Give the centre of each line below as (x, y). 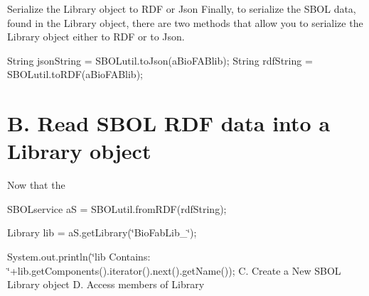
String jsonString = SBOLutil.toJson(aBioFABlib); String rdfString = (160, 60)
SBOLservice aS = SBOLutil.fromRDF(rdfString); (117, 208)
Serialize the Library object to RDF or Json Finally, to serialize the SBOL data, (182, 9)
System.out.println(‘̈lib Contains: (79, 257)
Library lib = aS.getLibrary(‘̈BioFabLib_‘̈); (102, 232)
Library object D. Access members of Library (106, 284)
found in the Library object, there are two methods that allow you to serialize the (185, 22)
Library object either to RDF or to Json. (96, 37)
